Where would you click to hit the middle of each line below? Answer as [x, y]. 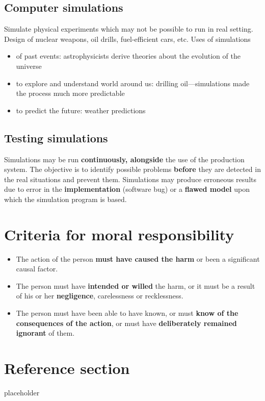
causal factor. [37, 269]
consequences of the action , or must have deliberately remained [126, 323]
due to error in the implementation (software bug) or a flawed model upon [127, 189]
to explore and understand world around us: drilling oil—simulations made [133, 83]
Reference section [67, 368]
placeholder [22, 392]
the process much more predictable [70, 93]
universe [29, 66]
